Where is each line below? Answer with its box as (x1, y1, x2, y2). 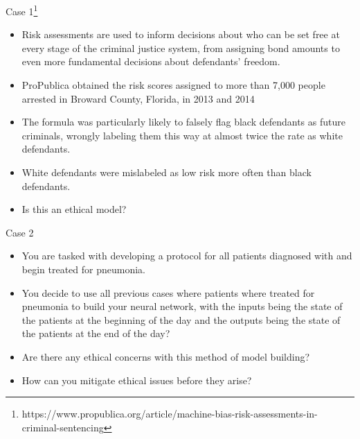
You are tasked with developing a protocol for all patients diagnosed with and (21, 248, 352, 263)
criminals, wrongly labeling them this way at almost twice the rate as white (21, 128, 343, 142)
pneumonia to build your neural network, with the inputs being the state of (21, 299, 343, 313)
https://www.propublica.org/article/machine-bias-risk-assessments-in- (21, 406, 318, 421)
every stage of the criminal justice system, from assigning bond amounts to (21, 40, 340, 55)
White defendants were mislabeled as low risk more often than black (21, 165, 312, 179)
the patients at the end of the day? (21, 326, 170, 341)
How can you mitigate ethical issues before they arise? (21, 372, 252, 387)
